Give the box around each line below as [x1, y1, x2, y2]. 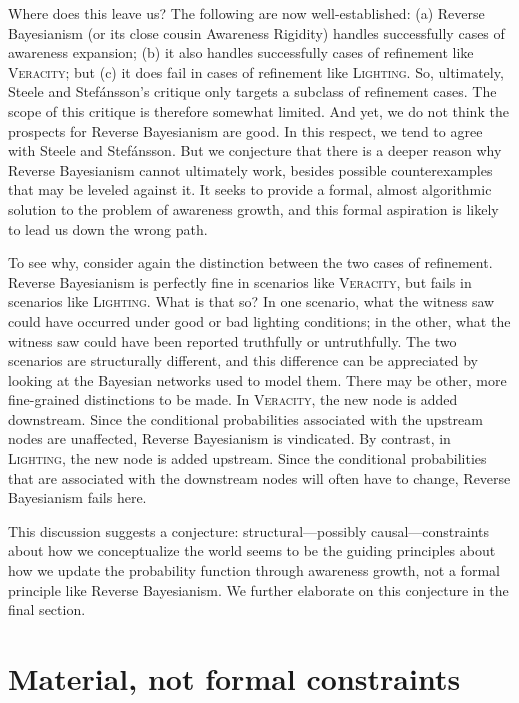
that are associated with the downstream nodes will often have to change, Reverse [8, 467, 511, 488]
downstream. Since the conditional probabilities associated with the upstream [8, 408, 483, 429]
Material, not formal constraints [8, 658, 461, 698]
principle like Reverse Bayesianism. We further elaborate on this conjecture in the [8, 579, 509, 600]
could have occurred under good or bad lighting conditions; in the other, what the [8, 310, 511, 331]
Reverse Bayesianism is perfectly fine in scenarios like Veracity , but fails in [8, 271, 472, 292]
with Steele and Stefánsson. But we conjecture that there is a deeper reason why [8, 140, 502, 161]
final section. [8, 599, 86, 620]
